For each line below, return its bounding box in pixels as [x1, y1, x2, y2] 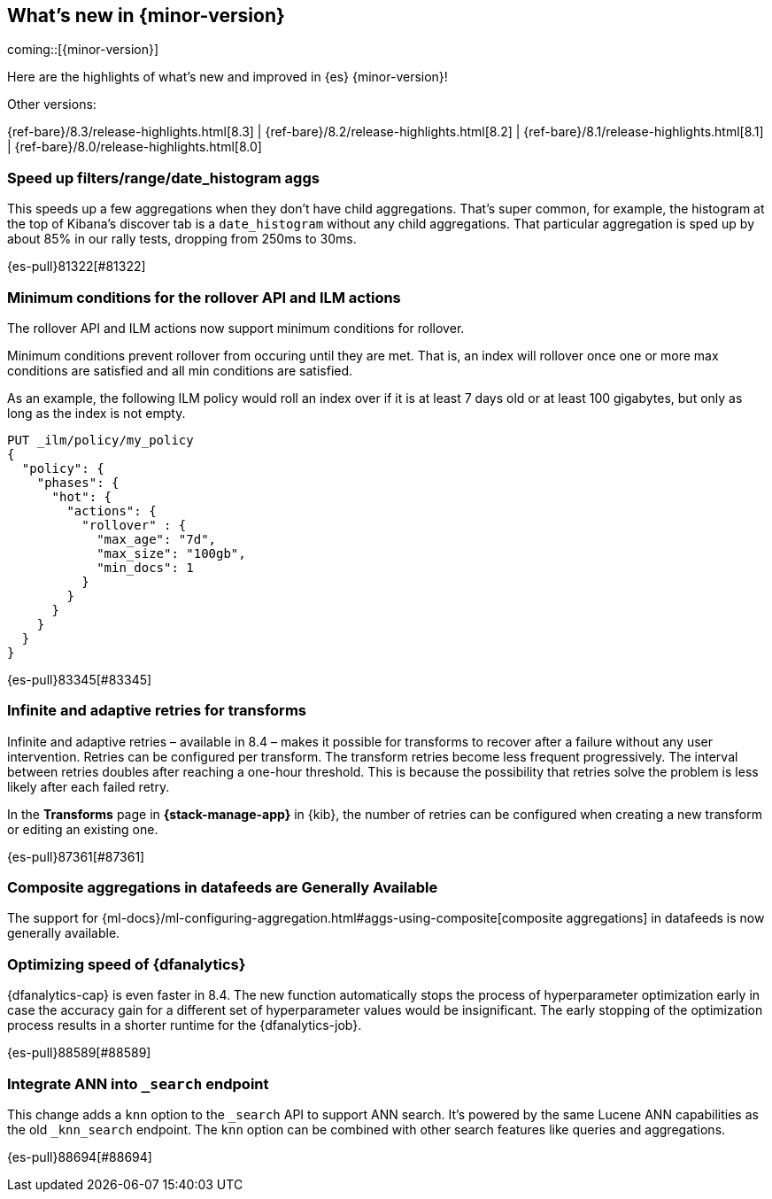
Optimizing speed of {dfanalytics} [7, 955, 246, 973]
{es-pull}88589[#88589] [7, 1045, 151, 1061]
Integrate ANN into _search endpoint [7, 1074, 269, 1093]
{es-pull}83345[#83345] [7, 671, 152, 687]
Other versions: [7, 97, 96, 112]
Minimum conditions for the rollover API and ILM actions [7, 288, 401, 306]
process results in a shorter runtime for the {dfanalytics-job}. [7, 1017, 362, 1033]
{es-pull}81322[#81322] [7, 259, 146, 275]
